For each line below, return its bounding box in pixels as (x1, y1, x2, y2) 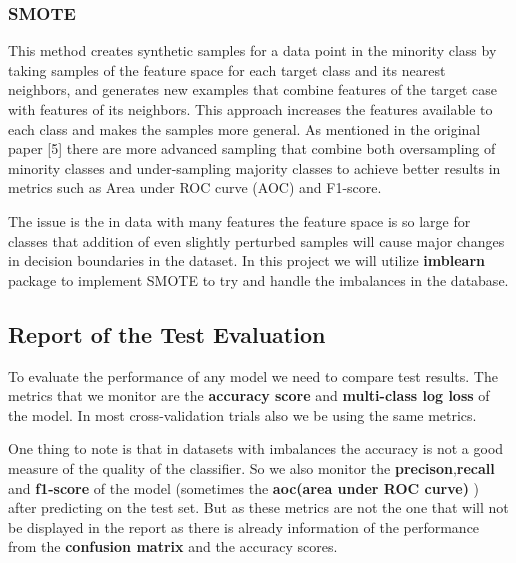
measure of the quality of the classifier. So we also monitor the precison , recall (8, 457, 495, 478)
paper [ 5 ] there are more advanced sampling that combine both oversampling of (8, 138, 496, 159)
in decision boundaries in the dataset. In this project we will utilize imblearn (8, 250, 485, 271)
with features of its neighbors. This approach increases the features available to (8, 99, 493, 119)
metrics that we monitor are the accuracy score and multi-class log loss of (8, 385, 490, 406)
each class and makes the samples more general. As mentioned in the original (8, 118, 481, 139)
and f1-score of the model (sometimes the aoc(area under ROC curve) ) (8, 477, 480, 498)
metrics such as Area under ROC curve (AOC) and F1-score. (8, 177, 382, 198)
